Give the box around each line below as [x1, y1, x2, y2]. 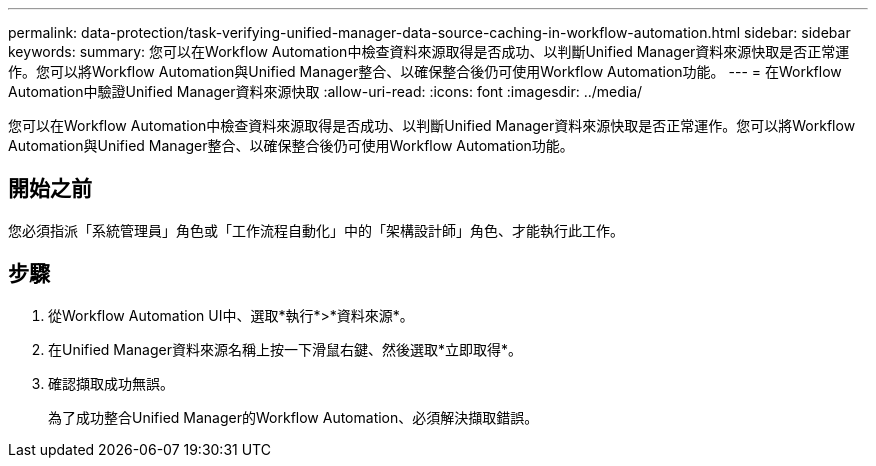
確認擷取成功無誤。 [48, 374, 174, 392]
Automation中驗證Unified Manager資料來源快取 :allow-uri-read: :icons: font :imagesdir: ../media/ [8, 83, 643, 100]
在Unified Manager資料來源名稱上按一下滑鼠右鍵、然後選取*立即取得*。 [48, 340, 523, 358]
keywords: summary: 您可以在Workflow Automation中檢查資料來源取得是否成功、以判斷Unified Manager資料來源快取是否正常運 [8, 43, 850, 60]
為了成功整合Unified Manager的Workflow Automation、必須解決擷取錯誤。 [48, 408, 539, 426]
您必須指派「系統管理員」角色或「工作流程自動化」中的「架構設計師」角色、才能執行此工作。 [8, 221, 624, 239]
